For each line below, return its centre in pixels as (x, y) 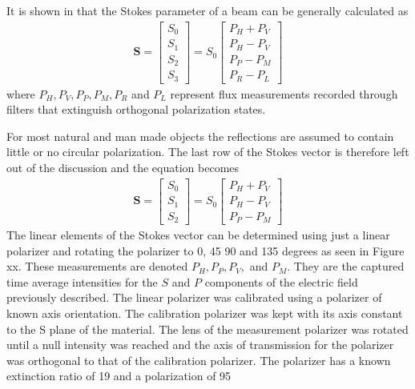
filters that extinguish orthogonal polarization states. (136, 109)
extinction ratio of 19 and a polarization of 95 (119, 376)
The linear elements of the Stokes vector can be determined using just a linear (198, 235)
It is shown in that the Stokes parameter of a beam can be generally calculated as (207, 10)
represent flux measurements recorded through (284, 93)
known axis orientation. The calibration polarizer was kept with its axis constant (205, 313)
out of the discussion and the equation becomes (123, 167)
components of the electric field (281, 281)
